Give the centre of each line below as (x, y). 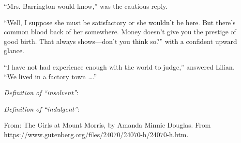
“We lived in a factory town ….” (51, 76)
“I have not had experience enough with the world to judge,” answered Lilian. (119, 66)
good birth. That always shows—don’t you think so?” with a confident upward (120, 41)
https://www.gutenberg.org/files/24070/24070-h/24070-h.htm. (96, 134)
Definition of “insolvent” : (41, 93)
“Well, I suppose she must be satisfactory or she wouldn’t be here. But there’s (120, 22)
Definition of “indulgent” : (42, 108)
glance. (14, 50)
